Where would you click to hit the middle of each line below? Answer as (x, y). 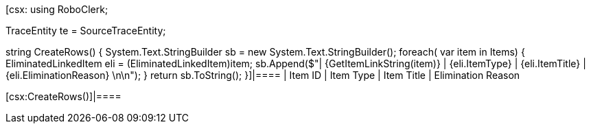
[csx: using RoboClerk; (57, 9)
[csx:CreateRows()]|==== (63, 96)
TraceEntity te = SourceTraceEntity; (86, 31)
